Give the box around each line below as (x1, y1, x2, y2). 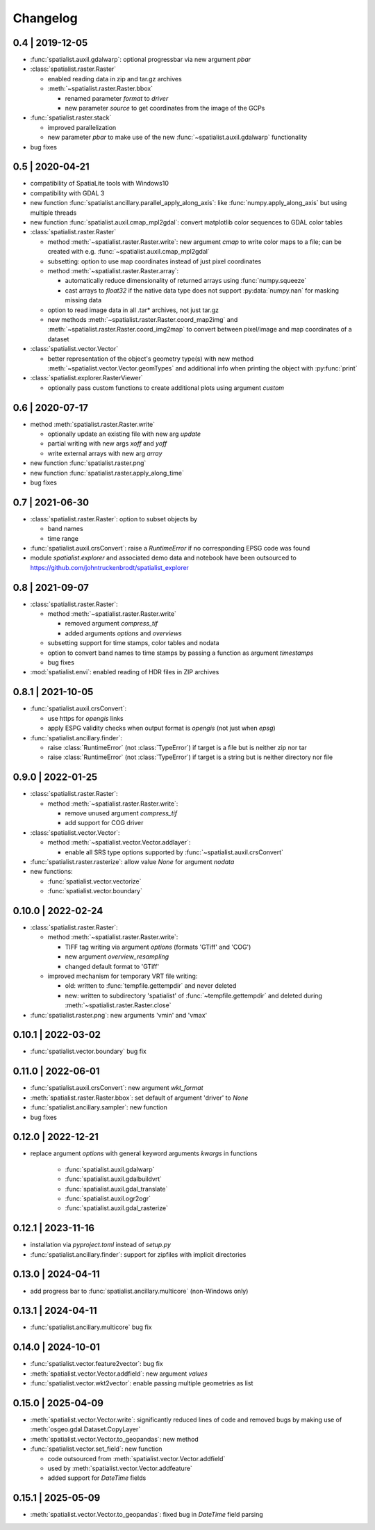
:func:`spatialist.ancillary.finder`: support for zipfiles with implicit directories (30, 1250, 247, 1258)
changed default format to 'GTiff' (65, 962, 160, 970)
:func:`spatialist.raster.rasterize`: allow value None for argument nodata (30, 857, 235, 865)
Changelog (12, 10, 78, 26)
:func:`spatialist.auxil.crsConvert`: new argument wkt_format (30, 1084, 203, 1092)
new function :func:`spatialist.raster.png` (30, 459, 147, 467)
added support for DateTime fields (47, 1474, 147, 1482)
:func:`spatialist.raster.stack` (30, 113, 112, 122)
